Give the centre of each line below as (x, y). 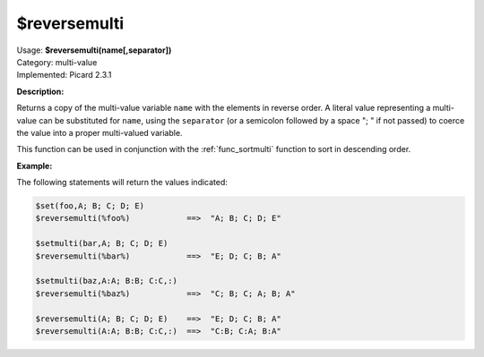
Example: (35, 166)
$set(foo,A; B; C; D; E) (90, 206)
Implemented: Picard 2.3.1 (64, 75)
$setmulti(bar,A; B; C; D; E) (102, 243)
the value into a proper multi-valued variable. (99, 132)
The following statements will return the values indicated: (122, 183)
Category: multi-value (57, 62)
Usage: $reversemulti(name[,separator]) (94, 50)
